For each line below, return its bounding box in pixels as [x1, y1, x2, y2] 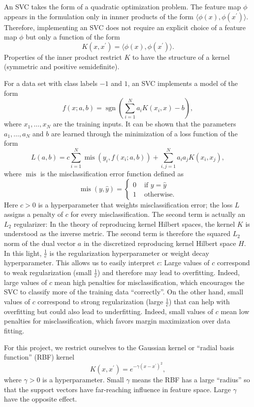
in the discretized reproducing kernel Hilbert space [83, 238, 236, 248]
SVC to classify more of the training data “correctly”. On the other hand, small [4, 286, 244, 297]
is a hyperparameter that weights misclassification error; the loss [38, 199, 233, 209]
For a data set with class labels [4, 78, 97, 88]
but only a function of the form [26, 32, 120, 42]
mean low [221, 306, 250, 316]
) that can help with [169, 296, 230, 307]
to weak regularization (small [4, 267, 92, 278]
